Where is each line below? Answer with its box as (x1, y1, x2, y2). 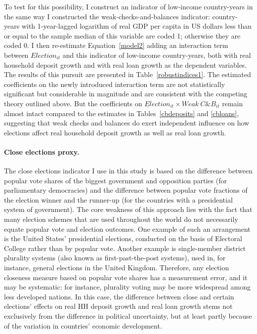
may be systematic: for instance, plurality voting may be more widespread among (4, 282, 251, 292)
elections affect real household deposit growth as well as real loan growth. (4, 127, 226, 137)
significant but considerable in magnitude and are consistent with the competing (4, 88, 248, 99)
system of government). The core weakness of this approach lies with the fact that (4, 204, 253, 214)
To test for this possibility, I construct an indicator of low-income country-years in (4, 1, 253, 11)
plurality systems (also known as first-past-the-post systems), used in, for (4, 252, 226, 263)
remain (222, 98, 243, 108)
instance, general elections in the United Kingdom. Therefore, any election (4, 262, 229, 273)
